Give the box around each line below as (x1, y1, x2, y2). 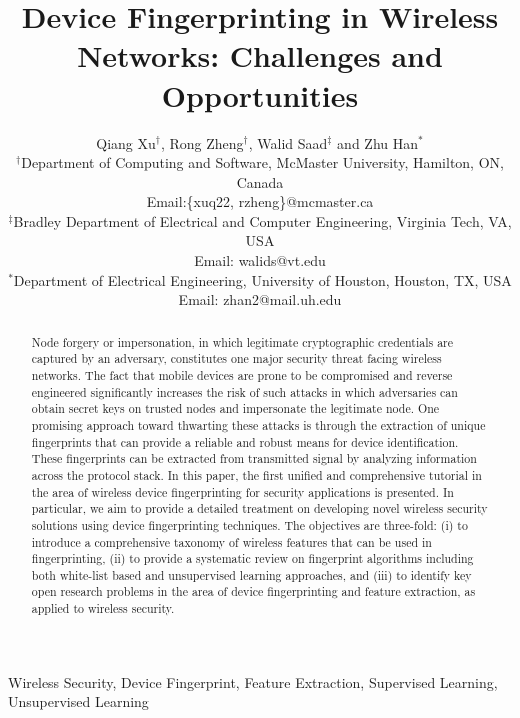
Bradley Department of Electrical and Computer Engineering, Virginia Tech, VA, (13, 210, 512, 231)
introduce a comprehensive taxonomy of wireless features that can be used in (31, 533, 432, 550)
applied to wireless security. (31, 600, 175, 617)
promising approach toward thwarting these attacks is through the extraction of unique (31, 416, 486, 433)
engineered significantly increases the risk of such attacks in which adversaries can (31, 383, 458, 400)
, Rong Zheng (160, 132, 244, 153)
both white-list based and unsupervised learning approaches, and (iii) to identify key (31, 566, 472, 583)
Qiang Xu (96, 132, 156, 153)
